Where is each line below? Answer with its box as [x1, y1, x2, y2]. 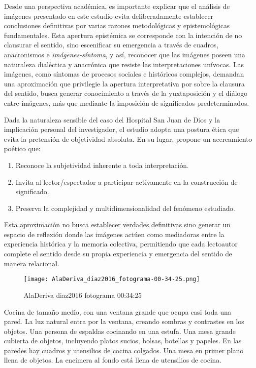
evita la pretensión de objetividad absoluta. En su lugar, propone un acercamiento [4, 133, 252, 144]
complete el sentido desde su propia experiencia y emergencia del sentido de [4, 248, 232, 259]
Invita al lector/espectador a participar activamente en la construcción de [15, 176, 238, 187]
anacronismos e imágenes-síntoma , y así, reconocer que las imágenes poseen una [4, 49, 246, 59]
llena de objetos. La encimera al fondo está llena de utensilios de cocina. [4, 355, 222, 365]
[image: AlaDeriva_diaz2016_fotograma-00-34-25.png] [24, 276, 200, 283]
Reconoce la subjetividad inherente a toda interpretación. [15, 160, 189, 170]
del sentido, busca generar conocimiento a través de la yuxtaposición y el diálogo [4, 88, 248, 98]
